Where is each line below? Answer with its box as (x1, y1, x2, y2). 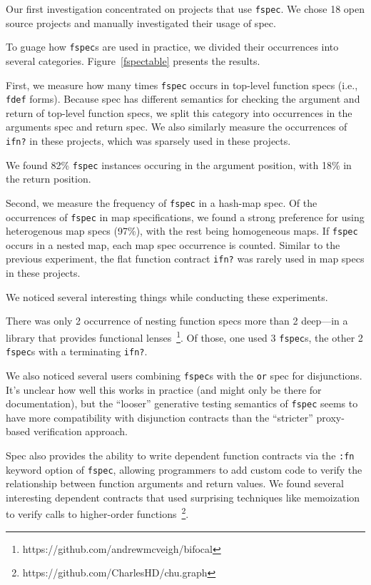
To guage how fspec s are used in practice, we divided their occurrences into (6, 39, 339, 54)
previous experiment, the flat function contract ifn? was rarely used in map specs (6, 251, 365, 266)
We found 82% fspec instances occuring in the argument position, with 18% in (6, 157, 352, 172)
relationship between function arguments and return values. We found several (6, 476, 344, 491)
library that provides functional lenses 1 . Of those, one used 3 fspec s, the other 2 (6, 327, 363, 345)
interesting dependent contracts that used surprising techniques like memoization (6, 489, 360, 504)
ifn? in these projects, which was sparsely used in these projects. (6, 133, 291, 148)
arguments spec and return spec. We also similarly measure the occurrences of (6, 119, 347, 134)
